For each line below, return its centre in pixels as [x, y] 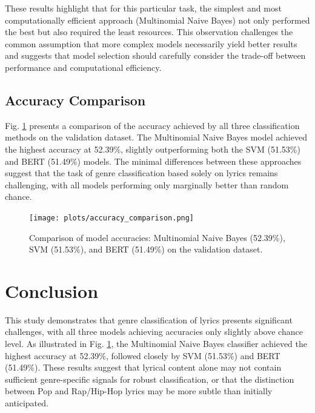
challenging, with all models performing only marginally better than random [147, 184]
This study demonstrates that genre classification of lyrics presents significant [149, 319]
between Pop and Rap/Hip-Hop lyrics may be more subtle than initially [139, 391]
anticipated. [27, 403]
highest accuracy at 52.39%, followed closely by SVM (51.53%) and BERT [143, 355]
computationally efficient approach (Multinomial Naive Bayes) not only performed [157, 20]
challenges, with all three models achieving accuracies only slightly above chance [154, 332]
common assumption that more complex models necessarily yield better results [151, 43]
